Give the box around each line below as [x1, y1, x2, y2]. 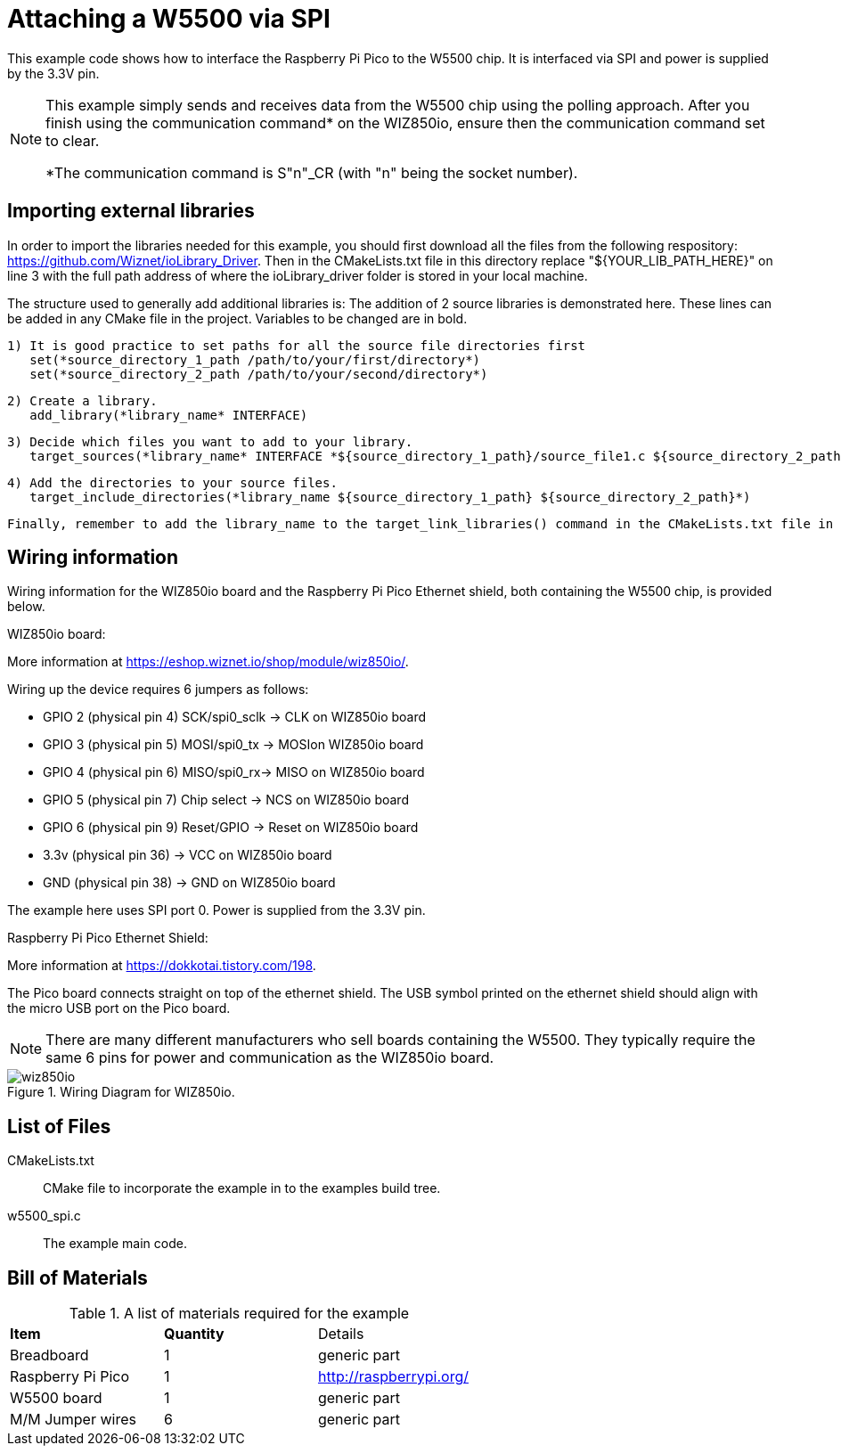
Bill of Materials [7, 1266, 148, 1289]
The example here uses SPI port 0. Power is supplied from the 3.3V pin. [7, 902, 426, 918]
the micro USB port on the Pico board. [7, 1000, 231, 1016]
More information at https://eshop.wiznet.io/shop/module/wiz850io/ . [7, 654, 409, 670]
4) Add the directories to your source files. [7, 475, 338, 490]
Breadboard [10, 1346, 89, 1365]
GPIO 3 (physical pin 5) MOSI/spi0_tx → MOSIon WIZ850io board [43, 737, 424, 753]
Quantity [163, 1325, 225, 1343]
